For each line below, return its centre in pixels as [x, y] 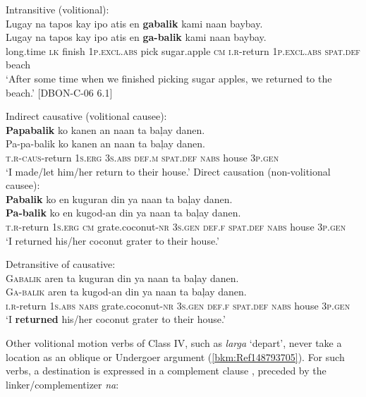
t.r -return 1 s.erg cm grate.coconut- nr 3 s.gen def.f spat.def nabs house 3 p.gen [176, 226]
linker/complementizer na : [62, 384]
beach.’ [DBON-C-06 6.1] [59, 92]
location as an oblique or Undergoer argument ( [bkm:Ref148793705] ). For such [175, 356]
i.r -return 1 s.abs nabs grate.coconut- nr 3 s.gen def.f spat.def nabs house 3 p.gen [178, 305]
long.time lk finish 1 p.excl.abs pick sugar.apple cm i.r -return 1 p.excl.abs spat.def [183, 50]
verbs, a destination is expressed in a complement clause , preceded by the [166, 371]
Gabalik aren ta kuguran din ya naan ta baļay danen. [122, 277]
